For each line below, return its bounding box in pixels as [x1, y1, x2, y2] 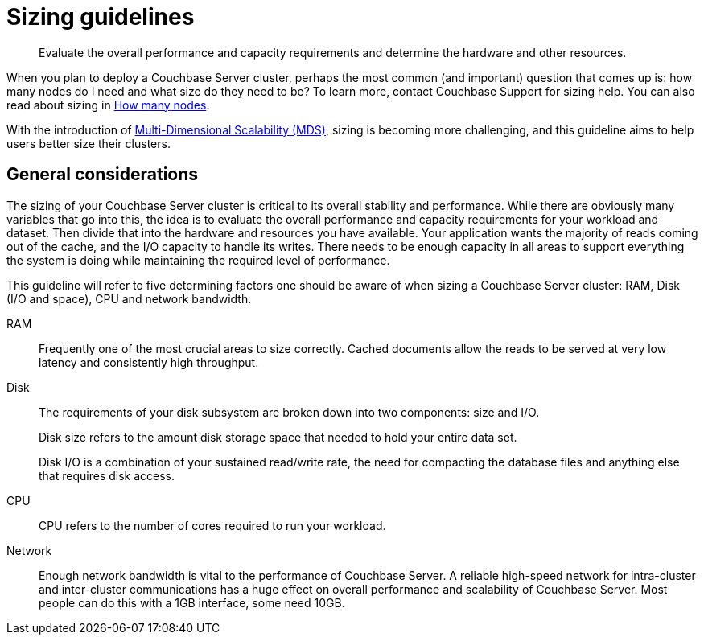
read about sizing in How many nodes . [6, 97, 210, 112]
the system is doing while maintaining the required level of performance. [6, 253, 390, 267]
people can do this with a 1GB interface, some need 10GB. [39, 595, 345, 610]
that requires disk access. [39, 468, 175, 483]
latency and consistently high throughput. [39, 355, 259, 369]
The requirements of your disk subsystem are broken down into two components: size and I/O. [39, 405, 540, 419]
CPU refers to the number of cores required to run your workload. [39, 518, 386, 532]
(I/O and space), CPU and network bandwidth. [6, 291, 252, 306]
